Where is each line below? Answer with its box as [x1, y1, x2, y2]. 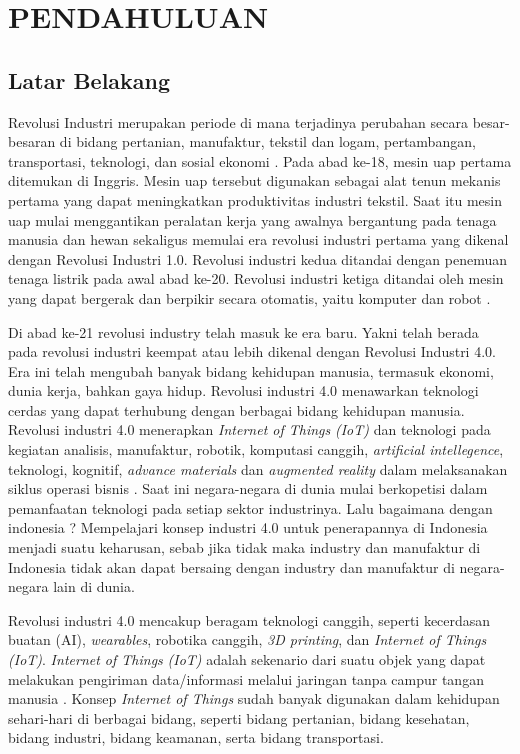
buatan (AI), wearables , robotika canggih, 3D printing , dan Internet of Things [8, 629, 487, 650]
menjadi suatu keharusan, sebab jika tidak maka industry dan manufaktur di [8, 537, 481, 558]
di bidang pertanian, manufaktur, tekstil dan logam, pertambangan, [59, 131, 476, 152]
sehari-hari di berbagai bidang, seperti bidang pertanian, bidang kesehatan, [8, 707, 470, 728]
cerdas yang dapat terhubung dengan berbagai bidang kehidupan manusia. [8, 399, 465, 420]
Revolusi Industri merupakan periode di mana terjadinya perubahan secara [8, 111, 468, 132]
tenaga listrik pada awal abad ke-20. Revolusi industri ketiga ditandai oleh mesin [8, 268, 504, 289]
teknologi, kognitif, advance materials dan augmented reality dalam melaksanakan [8, 458, 508, 479]
